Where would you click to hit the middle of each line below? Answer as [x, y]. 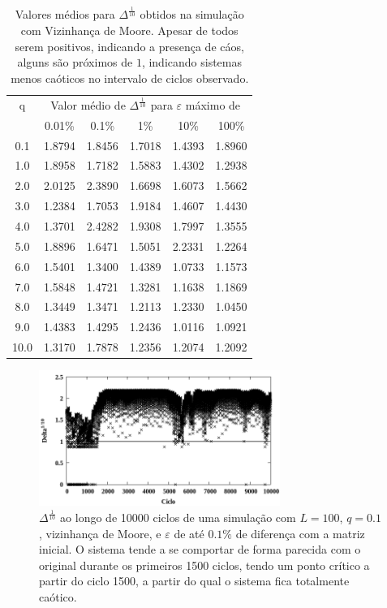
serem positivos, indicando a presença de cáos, [129, 46]
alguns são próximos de [75, 62]
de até [189, 533]
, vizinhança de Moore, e [100, 533]
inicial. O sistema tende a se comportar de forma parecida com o [200, 549]
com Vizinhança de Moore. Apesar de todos [129, 30]
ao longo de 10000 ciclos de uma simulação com [178, 517]
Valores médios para [65, 14]
